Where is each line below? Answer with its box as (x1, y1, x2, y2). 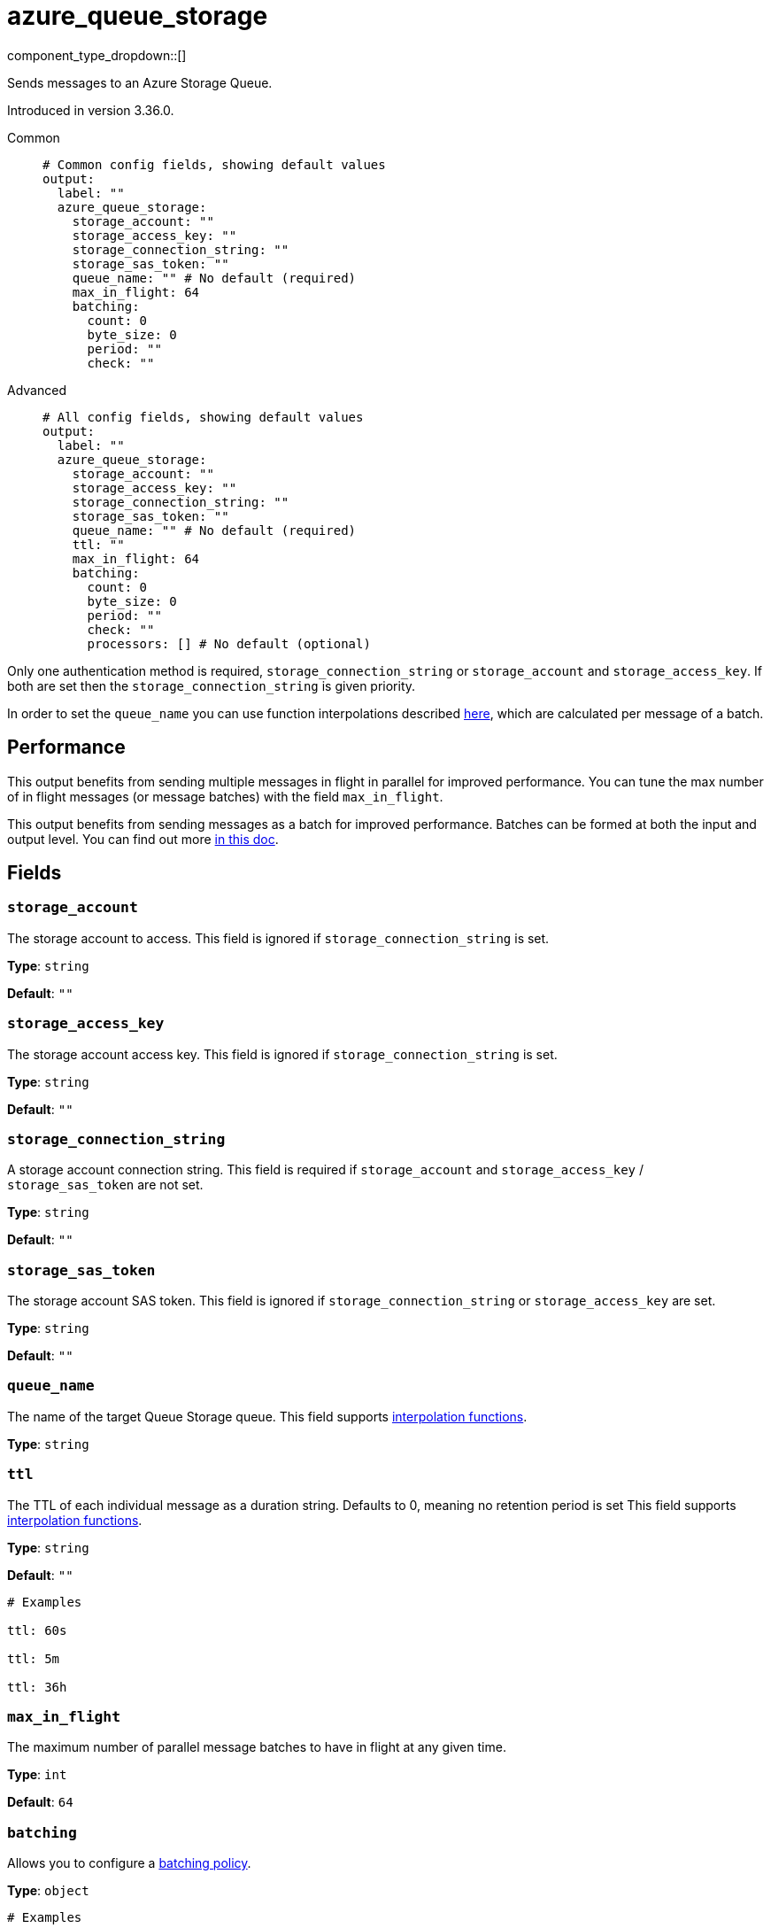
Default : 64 (7, 1794, 73, 1810)
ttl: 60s (7, 1622, 67, 1638)
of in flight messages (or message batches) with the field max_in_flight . (7, 788, 443, 804)
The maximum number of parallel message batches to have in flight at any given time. (7, 1739, 506, 1755)
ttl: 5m (7, 1651, 60, 1666)
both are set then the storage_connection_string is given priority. (7, 678, 416, 693)
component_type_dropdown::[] (7, 47, 187, 63)
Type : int (7, 1767, 67, 1783)
